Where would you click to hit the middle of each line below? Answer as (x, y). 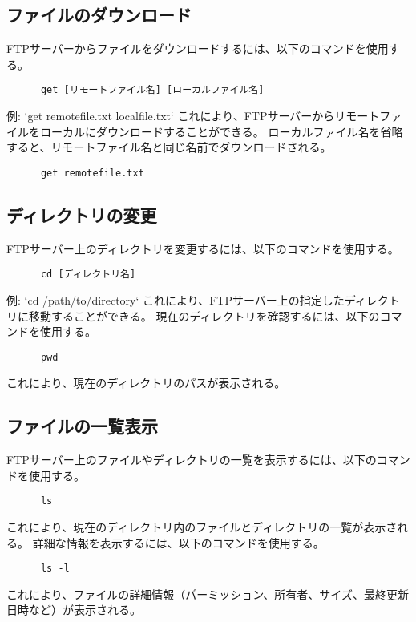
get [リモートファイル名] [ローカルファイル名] (152, 90)
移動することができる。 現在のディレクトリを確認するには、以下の (204, 315)
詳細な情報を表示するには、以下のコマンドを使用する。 (178, 542)
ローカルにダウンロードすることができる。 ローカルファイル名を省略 (221, 131)
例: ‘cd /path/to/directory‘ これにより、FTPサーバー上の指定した (176, 299)
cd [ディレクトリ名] (88, 275)
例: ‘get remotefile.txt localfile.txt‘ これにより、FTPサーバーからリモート (193, 116)
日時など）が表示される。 (74, 610)
